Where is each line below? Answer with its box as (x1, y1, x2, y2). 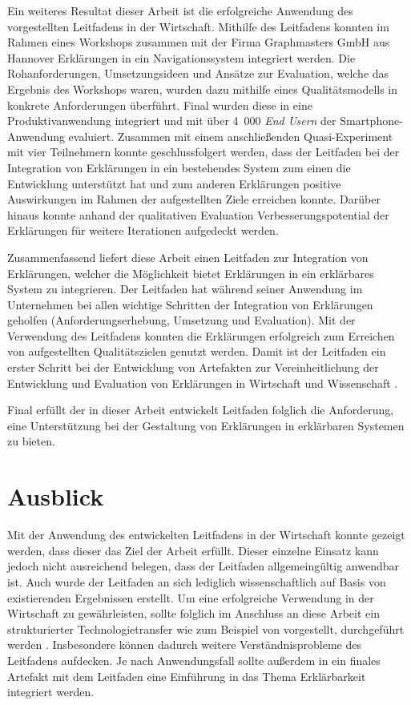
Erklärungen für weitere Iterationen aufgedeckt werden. (7, 222, 279, 239)
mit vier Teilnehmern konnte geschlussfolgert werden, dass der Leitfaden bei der (7, 143, 400, 160)
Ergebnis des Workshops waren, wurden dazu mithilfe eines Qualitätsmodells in (7, 80, 398, 97)
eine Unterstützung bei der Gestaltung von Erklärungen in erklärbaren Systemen (7, 417, 405, 433)
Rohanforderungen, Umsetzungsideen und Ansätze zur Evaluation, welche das (7, 65, 389, 82)
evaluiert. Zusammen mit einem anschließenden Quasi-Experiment (68, 127, 393, 144)
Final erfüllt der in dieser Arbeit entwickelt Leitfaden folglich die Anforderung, (7, 401, 394, 418)
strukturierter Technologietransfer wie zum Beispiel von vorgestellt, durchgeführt (7, 620, 405, 637)
